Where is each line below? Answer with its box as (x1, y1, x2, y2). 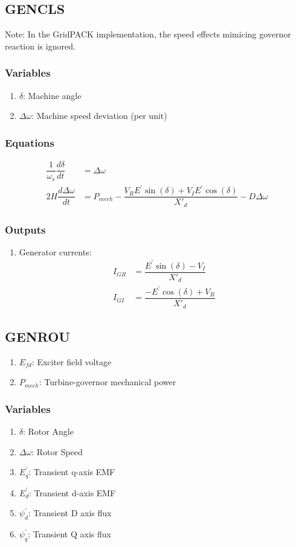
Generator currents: (19, 245, 92, 258)
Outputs (5, 222, 46, 237)
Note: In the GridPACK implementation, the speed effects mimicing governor (5, 28, 291, 40)
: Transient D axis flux (28, 507, 112, 519)
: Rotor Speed (31, 445, 83, 458)
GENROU (5, 327, 70, 345)
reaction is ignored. (5, 39, 76, 52)
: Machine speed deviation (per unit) (31, 109, 167, 122)
